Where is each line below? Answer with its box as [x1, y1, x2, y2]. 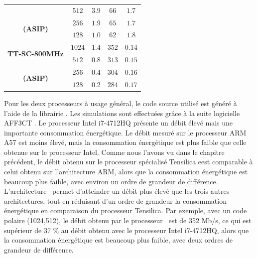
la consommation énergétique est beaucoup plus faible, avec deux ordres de [4, 235, 233, 245]
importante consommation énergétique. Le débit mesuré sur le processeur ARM [4, 127, 247, 137]
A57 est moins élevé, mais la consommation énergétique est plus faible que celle [4, 137, 247, 147]
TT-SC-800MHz [7, 48, 64, 58]
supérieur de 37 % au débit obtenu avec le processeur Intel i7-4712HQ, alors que [4, 225, 249, 235]
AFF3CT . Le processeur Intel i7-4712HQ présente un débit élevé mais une [4, 118, 233, 128]
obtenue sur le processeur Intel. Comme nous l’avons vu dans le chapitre [4, 146, 225, 157]
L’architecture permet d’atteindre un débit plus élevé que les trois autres [4, 186, 230, 196]
